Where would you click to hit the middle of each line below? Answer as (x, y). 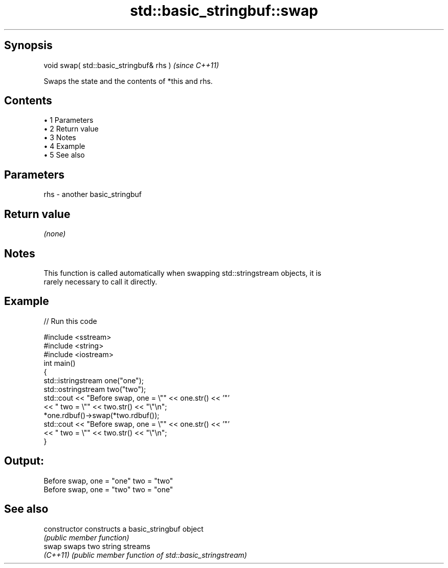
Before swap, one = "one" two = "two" (108, 480)
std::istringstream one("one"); (94, 380)
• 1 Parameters (69, 120)
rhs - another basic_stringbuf (93, 194)
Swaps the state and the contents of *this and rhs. (128, 81)
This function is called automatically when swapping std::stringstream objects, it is (183, 273)
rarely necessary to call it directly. (100, 281)
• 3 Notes (60, 138)
